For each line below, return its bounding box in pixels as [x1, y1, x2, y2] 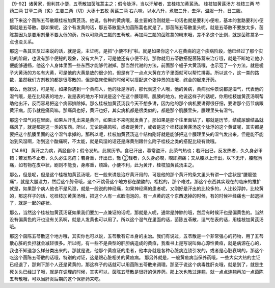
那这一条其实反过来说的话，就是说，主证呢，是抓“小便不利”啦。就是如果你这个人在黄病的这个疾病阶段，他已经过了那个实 [9, 48, 263, 54]
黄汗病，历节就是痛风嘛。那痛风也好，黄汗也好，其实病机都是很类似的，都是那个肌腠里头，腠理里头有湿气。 [9, 107, 237, 113]
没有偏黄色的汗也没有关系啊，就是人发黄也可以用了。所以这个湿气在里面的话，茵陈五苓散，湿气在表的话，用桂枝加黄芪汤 [9, 216, 264, 222]
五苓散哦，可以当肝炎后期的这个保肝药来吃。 [9, 276, 103, 282]
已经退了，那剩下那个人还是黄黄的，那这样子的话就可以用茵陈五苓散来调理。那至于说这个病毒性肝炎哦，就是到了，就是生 [9, 261, 264, 268]
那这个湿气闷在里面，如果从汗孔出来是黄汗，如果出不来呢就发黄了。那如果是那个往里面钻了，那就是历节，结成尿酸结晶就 [9, 116, 264, 123]
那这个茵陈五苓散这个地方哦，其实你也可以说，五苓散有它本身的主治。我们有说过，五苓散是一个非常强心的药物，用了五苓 [9, 233, 264, 239]
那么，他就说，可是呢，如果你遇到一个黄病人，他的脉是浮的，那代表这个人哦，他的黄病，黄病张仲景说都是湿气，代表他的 [9, 86, 264, 92]
